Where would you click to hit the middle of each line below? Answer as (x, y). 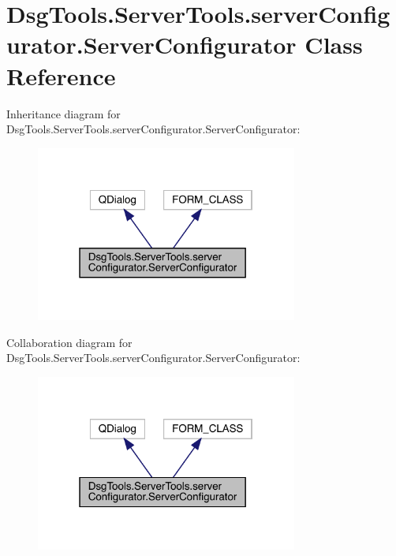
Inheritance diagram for (64, 113)
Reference (61, 75)
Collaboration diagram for (69, 342)
